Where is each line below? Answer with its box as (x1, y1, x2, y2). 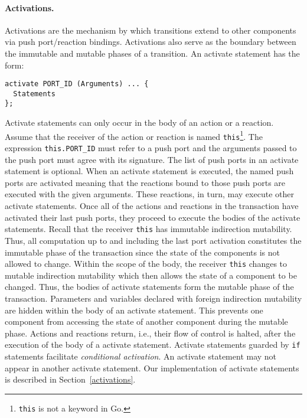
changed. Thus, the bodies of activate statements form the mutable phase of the (5, 280, 294, 293)
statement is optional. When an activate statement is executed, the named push (5, 165, 294, 177)
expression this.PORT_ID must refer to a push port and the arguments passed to (5, 142, 297, 154)
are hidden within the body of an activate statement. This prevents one (5, 303, 263, 316)
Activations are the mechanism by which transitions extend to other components (5, 24, 296, 36)
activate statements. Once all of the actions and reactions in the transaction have (5, 200, 299, 212)
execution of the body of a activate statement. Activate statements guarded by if (5, 338, 301, 351)
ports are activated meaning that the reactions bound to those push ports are (5, 176, 286, 188)
